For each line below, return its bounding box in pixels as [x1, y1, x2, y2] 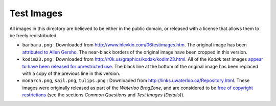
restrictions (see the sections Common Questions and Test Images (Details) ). [22, 92, 185, 98]
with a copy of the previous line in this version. [22, 70, 121, 76]
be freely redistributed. [9, 32, 58, 38]
